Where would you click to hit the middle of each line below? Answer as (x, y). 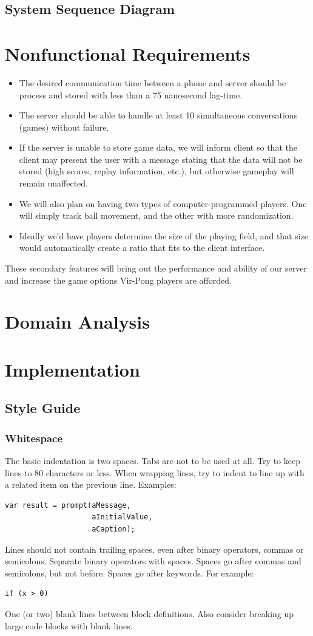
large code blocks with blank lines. (69, 625)
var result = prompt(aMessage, (68, 505)
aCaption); (113, 529)
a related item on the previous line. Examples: (91, 484)
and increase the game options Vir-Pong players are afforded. (118, 280)
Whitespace (34, 438)
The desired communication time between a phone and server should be (153, 82)
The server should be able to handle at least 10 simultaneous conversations (158, 115)
